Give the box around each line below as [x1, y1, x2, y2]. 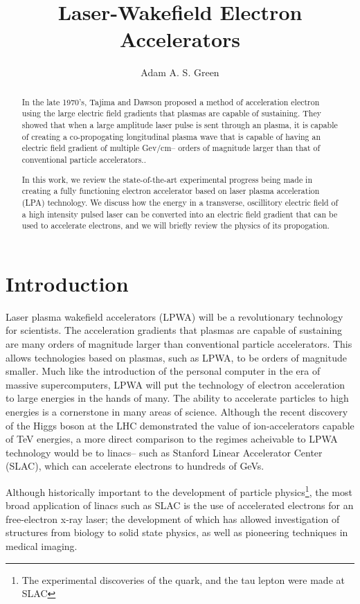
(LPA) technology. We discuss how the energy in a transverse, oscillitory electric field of [21, 196, 339, 208]
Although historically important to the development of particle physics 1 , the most [6, 482, 352, 499]
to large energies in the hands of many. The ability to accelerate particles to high [6, 391, 349, 405]
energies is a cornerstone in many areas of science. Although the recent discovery [6, 404, 348, 418]
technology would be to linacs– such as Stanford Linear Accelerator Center [6, 445, 323, 459]
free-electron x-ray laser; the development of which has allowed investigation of [6, 511, 340, 526]
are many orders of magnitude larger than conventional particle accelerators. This [6, 336, 352, 350]
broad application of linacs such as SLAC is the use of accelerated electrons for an [6, 498, 354, 513]
